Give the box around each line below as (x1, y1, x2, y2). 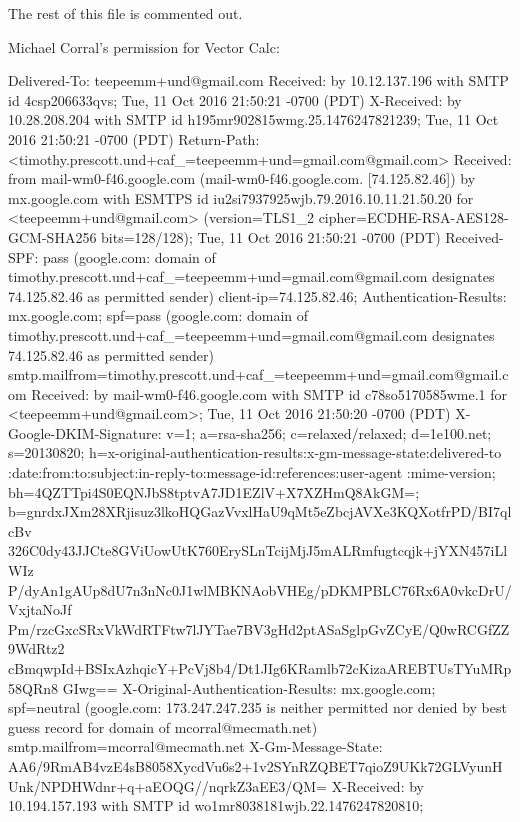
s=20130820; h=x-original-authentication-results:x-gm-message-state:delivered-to (8, 442, 502, 463)
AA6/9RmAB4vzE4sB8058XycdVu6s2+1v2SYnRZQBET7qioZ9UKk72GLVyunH (8, 755, 503, 776)
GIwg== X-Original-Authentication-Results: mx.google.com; (62, 677, 436, 698)
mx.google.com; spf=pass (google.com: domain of (8, 305, 309, 326)
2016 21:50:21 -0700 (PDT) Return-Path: (8, 128, 260, 149)
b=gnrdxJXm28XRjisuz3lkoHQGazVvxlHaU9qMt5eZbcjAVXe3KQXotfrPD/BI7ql (8, 501, 512, 522)
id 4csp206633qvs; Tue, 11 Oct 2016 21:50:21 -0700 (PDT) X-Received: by (8, 89, 462, 110)
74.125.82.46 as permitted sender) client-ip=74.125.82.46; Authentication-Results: (8, 285, 507, 306)
